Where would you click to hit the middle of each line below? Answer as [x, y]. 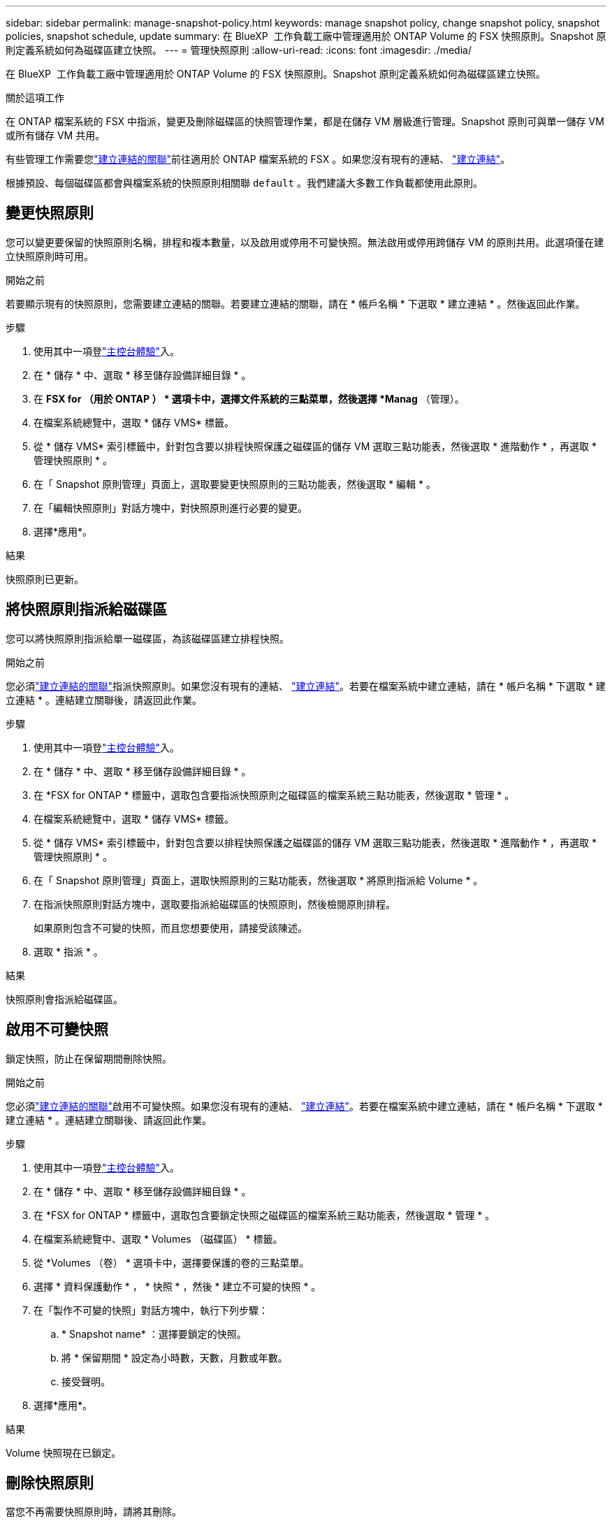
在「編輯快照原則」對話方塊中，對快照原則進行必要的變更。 [170, 507]
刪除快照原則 [50, 1482]
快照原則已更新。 [45, 579]
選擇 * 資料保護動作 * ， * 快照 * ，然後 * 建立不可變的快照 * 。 [177, 1286]
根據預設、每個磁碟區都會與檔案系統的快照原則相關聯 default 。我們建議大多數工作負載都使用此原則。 [244, 183]
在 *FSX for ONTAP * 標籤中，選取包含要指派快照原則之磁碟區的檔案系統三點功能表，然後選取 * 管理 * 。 [274, 795]
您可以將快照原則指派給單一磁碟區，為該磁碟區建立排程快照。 [147, 638]
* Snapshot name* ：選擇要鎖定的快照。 [154, 1334]
